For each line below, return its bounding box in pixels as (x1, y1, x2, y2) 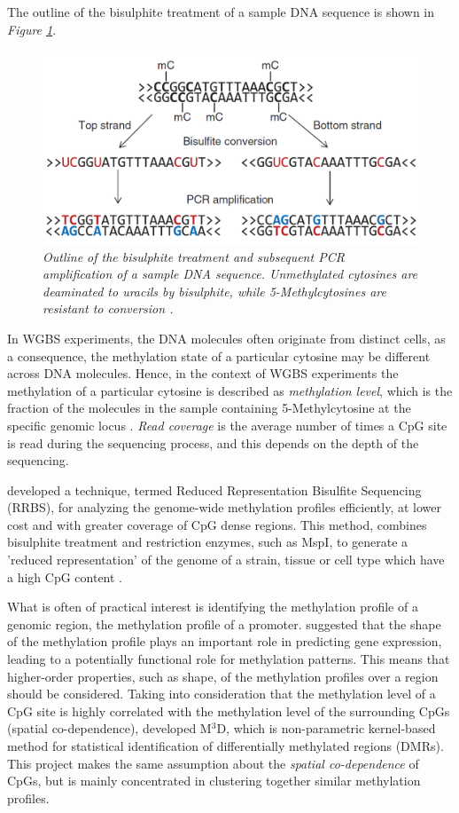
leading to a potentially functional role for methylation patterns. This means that (7, 650, 450, 668)
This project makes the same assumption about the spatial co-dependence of (7, 754, 419, 772)
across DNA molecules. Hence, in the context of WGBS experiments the (7, 364, 399, 383)
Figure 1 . (7, 20, 57, 38)
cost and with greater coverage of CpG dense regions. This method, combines (7, 515, 427, 533)
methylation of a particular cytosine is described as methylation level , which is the (7, 381, 453, 399)
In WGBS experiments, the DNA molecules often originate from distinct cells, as (7, 328, 446, 347)
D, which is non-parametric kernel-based (216, 719, 436, 738)
